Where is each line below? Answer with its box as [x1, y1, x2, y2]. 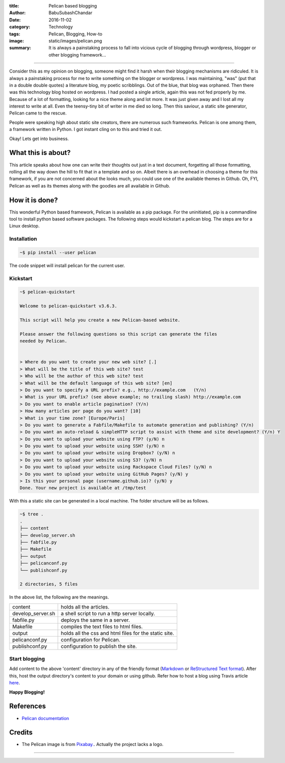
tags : [9, 30, 20, 37]
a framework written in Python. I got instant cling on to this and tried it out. [9, 126, 162, 132]
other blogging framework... [48, 51, 106, 57]
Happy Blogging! [9, 689, 45, 695]
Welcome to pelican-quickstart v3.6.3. [19, 303, 117, 309]
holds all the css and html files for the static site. [60, 629, 174, 636]
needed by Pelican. [19, 338, 67, 344]
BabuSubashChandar [48, 10, 92, 16]
